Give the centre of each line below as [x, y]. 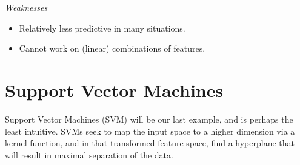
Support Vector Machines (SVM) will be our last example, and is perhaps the [149, 119]
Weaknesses [26, 7]
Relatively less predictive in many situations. [102, 28]
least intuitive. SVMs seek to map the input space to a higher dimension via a [150, 131]
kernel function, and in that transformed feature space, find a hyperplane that [150, 143]
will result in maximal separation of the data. [89, 154]
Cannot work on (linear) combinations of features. [112, 48]
